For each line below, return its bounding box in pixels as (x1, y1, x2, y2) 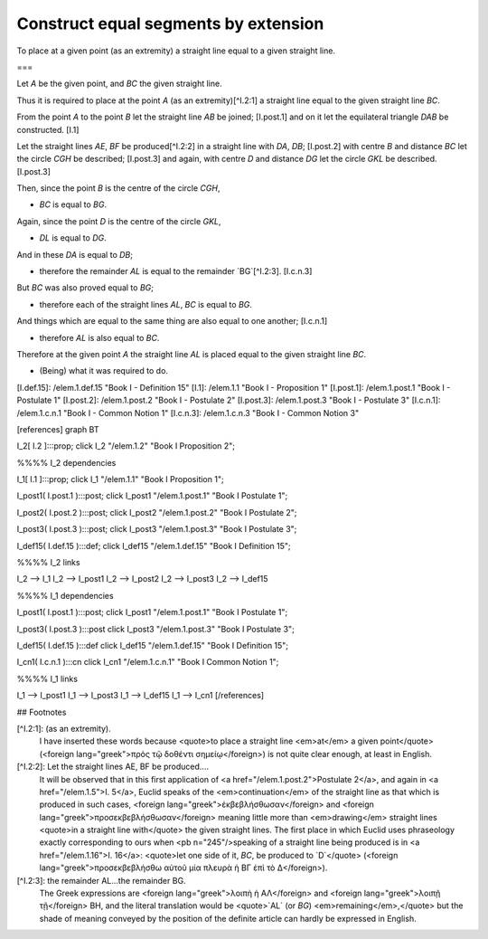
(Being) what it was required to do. (39, 365, 169, 376)
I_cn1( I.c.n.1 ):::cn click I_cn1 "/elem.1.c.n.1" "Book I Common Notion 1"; (16, 657, 279, 668)
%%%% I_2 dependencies (16, 457, 117, 468)
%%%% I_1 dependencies (16, 590, 114, 601)
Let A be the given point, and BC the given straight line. (16, 78, 222, 90)
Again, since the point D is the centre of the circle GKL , (16, 215, 221, 226)
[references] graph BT (16, 423, 99, 434)
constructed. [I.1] (16, 124, 80, 135)
